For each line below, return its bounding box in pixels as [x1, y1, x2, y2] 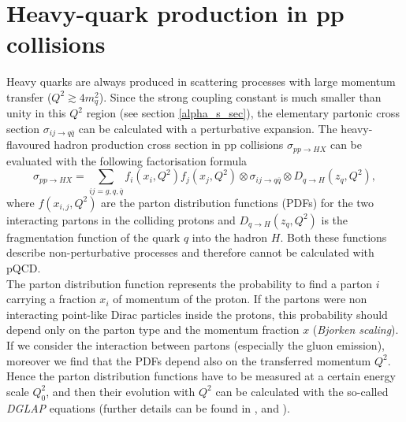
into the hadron [192, 228, 268, 245]
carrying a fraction [6, 291, 96, 307]
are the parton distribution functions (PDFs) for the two [101, 194, 374, 210]
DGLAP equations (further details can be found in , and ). [6, 399, 290, 416]
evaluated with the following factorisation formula [6, 152, 248, 168]
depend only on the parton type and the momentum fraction [6, 321, 300, 338]
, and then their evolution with [46, 383, 196, 399]
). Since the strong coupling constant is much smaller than [99, 88, 382, 105]
